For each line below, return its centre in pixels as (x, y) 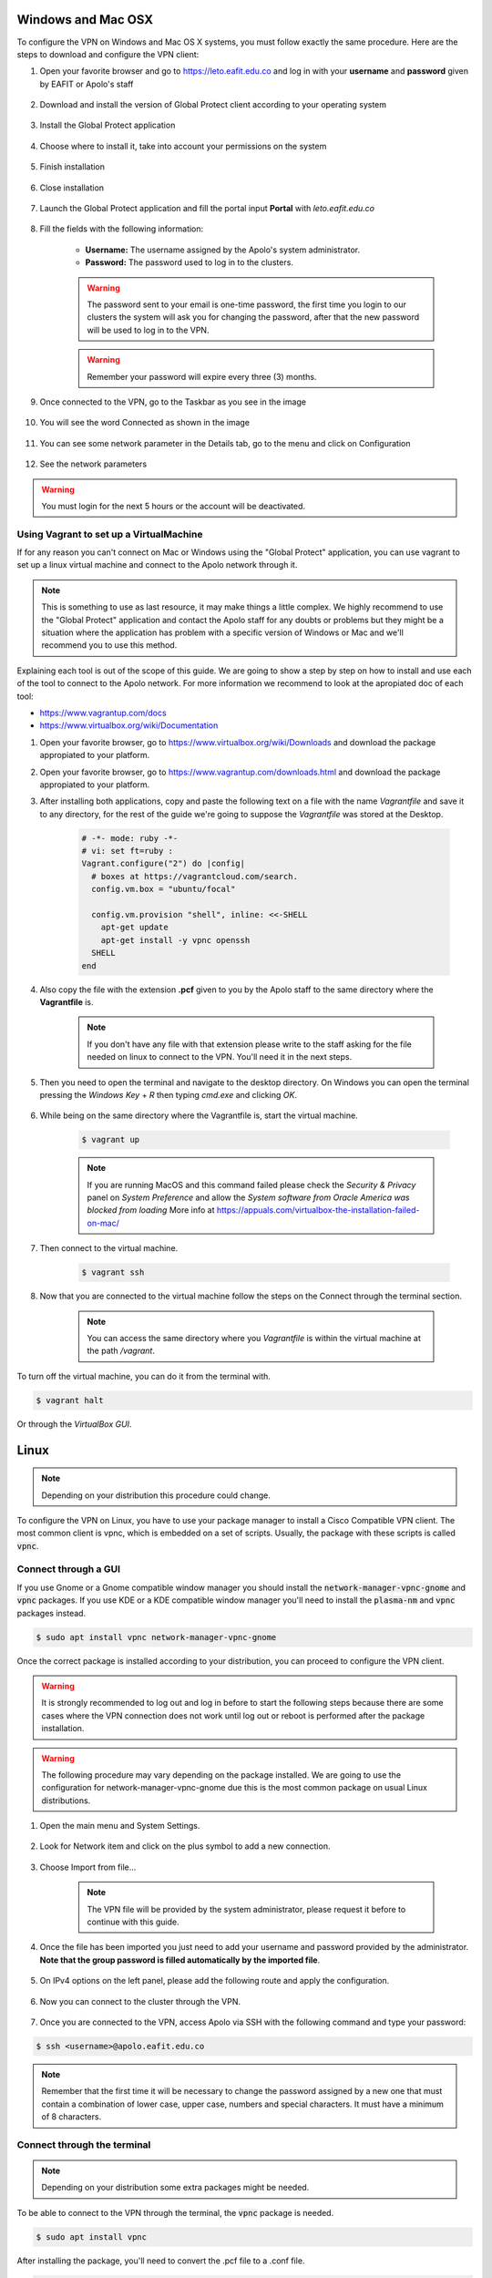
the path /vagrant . (121, 1351)
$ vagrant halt (70, 1400)
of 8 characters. (72, 2117)
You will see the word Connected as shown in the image (145, 423)
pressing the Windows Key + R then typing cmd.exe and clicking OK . (169, 1094)
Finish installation (72, 167)
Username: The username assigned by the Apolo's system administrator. (222, 250)
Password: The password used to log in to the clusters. (189, 262)
